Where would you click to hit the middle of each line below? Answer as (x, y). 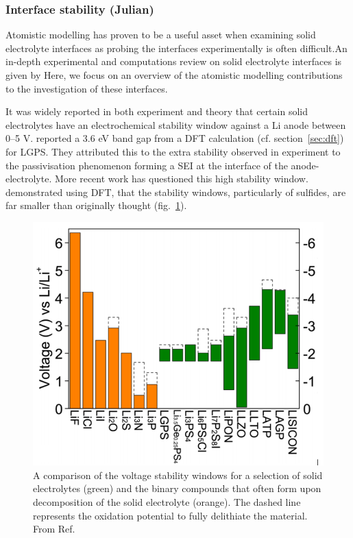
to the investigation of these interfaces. (87, 88)
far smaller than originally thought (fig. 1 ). (96, 205)
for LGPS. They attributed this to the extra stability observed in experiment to (173, 151)
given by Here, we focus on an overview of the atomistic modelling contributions (174, 75)
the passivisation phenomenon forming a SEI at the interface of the (147, 165)
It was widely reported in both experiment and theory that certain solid (157, 111)
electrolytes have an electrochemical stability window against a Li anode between (176, 124)
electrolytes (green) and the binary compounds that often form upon (177, 488)
